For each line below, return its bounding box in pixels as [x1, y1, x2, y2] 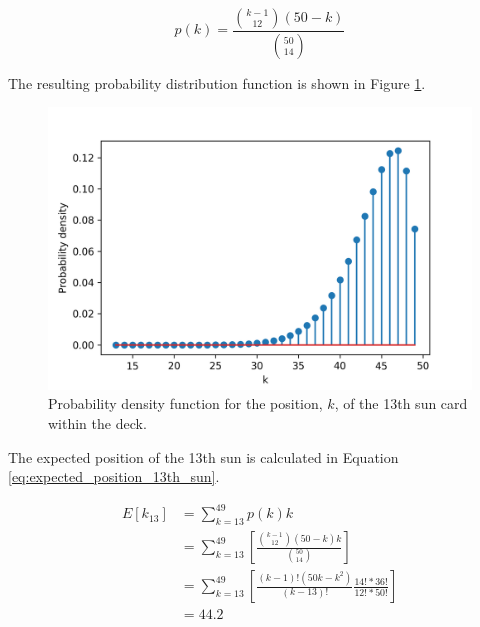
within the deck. [48, 413, 147, 434]
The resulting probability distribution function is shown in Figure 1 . [8, 72, 426, 93]
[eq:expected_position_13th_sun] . [8, 466, 220, 487]
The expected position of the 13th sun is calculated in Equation [8, 446, 399, 467]
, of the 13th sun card [334, 393, 468, 414]
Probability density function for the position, [48, 393, 323, 414]
